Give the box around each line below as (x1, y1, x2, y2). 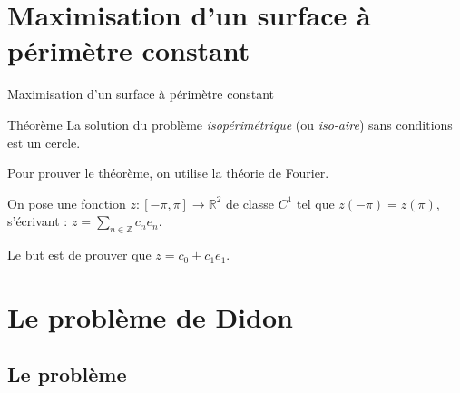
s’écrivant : (7, 211, 68, 231)
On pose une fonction (7, 193, 126, 212)
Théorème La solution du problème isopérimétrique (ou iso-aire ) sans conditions (7, 114, 453, 133)
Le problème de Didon (7, 298, 293, 335)
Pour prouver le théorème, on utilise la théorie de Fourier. (7, 163, 329, 182)
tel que (297, 193, 335, 212)
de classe (225, 193, 274, 212)
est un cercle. (7, 133, 81, 152)
